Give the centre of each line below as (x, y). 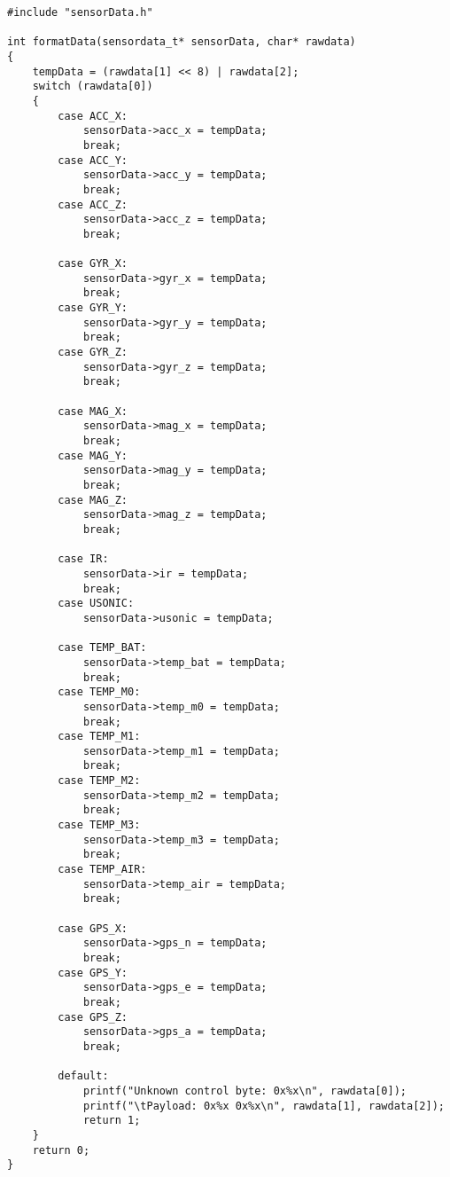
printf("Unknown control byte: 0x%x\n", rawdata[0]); (245, 1091)
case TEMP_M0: (99, 692)
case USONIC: (96, 604)
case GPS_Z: (93, 1017)
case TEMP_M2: (99, 781)
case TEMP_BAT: (102, 648)
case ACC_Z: (93, 204)
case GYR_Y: (93, 308)
